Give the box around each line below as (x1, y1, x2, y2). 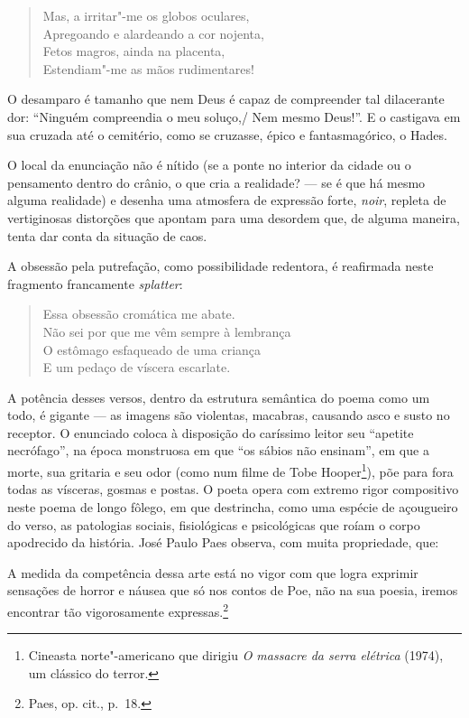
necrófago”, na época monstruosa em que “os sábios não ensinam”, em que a (7, 441, 429, 460)
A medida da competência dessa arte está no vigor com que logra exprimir (7, 563, 418, 582)
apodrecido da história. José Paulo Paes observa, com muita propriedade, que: (7, 533, 439, 552)
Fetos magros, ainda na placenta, (42, 42, 225, 61)
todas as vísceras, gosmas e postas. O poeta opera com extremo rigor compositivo (7, 480, 459, 499)
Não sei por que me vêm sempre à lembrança (42, 322, 291, 340)
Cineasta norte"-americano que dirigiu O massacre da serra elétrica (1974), (28, 646, 444, 665)
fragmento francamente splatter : (7, 274, 183, 293)
